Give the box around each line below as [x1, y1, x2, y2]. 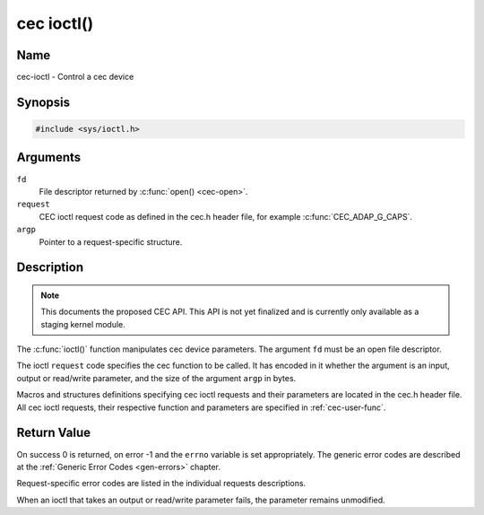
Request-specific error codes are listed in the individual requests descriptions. [16, 478, 307, 489]
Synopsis [16, 94, 71, 109]
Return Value [16, 425, 91, 441]
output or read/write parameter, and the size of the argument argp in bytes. [16, 372, 297, 383]
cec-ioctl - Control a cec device [16, 72, 134, 83]
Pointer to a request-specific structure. [39, 236, 183, 247]
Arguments [16, 150, 82, 165]
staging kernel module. [40, 319, 125, 329]
